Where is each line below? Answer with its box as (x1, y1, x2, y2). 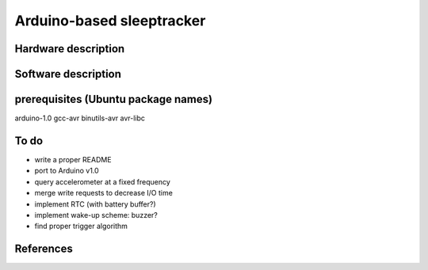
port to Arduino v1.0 (34, 166, 99, 176)
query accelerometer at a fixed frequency (34, 177, 170, 186)
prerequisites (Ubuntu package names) (14, 93, 213, 106)
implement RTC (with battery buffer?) (34, 199, 156, 209)
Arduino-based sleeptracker (14, 12, 206, 29)
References (14, 242, 73, 256)
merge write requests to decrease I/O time (34, 188, 174, 198)
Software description (14, 67, 122, 81)
